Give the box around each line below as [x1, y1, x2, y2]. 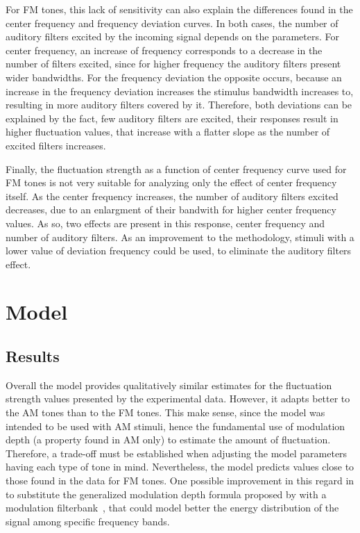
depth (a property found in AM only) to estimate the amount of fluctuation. [6, 432, 331, 447]
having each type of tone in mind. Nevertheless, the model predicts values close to [6, 459, 354, 474]
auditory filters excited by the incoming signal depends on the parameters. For [6, 29, 339, 44]
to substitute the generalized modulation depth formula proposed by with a [6, 486, 327, 501]
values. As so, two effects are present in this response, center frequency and [6, 215, 325, 230]
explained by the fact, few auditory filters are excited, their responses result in [6, 110, 338, 125]
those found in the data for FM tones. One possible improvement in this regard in [6, 473, 354, 488]
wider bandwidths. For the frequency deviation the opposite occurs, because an [6, 69, 342, 84]
